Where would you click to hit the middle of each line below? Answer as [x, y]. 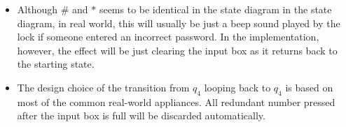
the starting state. [56, 64]
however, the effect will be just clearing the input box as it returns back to [177, 50]
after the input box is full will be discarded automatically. [141, 115]
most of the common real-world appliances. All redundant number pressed [176, 102]
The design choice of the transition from [103, 87]
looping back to [237, 87]
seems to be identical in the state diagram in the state [215, 9]
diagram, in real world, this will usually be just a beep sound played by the [179, 23]
